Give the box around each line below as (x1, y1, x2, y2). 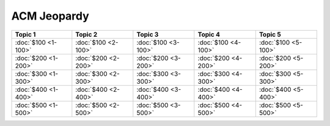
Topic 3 (136, 30, 159, 39)
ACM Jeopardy (11, 9, 90, 23)
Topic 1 (15, 30, 36, 39)
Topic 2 (75, 30, 98, 39)
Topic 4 (197, 30, 220, 39)
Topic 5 (258, 30, 281, 39)
